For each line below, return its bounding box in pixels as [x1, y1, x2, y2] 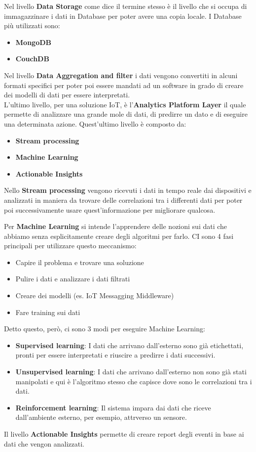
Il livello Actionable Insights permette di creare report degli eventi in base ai [4, 429, 244, 439]
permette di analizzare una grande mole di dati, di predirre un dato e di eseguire [4, 109, 248, 119]
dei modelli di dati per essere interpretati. [4, 90, 130, 100]
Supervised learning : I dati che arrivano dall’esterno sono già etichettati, [15, 340, 244, 350]
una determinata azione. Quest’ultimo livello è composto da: [4, 118, 186, 129]
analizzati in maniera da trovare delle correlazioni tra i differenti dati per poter [4, 194, 243, 205]
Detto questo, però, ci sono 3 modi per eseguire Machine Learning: [4, 323, 205, 334]
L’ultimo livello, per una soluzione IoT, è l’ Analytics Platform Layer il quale [4, 99, 246, 109]
